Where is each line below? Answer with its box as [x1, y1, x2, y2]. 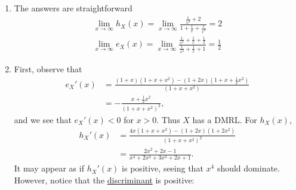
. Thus [156, 113, 180, 125]
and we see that [14, 113, 72, 125]
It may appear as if [14, 162, 84, 174]
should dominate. [217, 162, 280, 174]
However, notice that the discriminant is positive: [14, 174, 195, 186]
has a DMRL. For [192, 113, 257, 125]
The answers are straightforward [14, 2, 132, 14]
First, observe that [14, 62, 82, 75]
